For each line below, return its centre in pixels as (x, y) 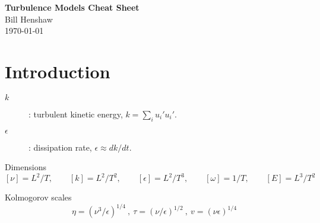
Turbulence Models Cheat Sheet (72, 7)
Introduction (58, 71)
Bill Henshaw (29, 19)
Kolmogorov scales (38, 197)
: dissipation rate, (60, 147)
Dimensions (26, 167)
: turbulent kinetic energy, (76, 114)
